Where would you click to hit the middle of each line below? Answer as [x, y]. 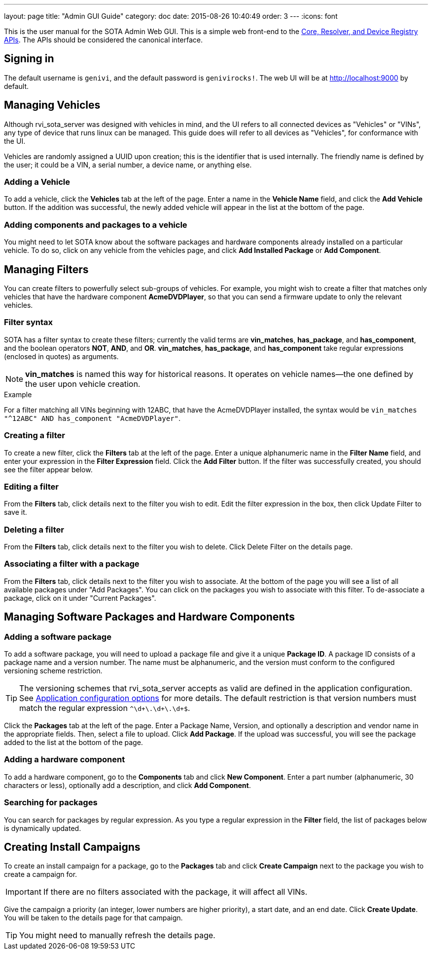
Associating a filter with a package [72, 564]
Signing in [29, 59]
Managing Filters [46, 269]
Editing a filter [31, 486]
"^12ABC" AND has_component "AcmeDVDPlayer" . [92, 418]
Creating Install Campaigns [72, 847]
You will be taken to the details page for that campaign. [93, 918]
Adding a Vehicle [37, 182]
